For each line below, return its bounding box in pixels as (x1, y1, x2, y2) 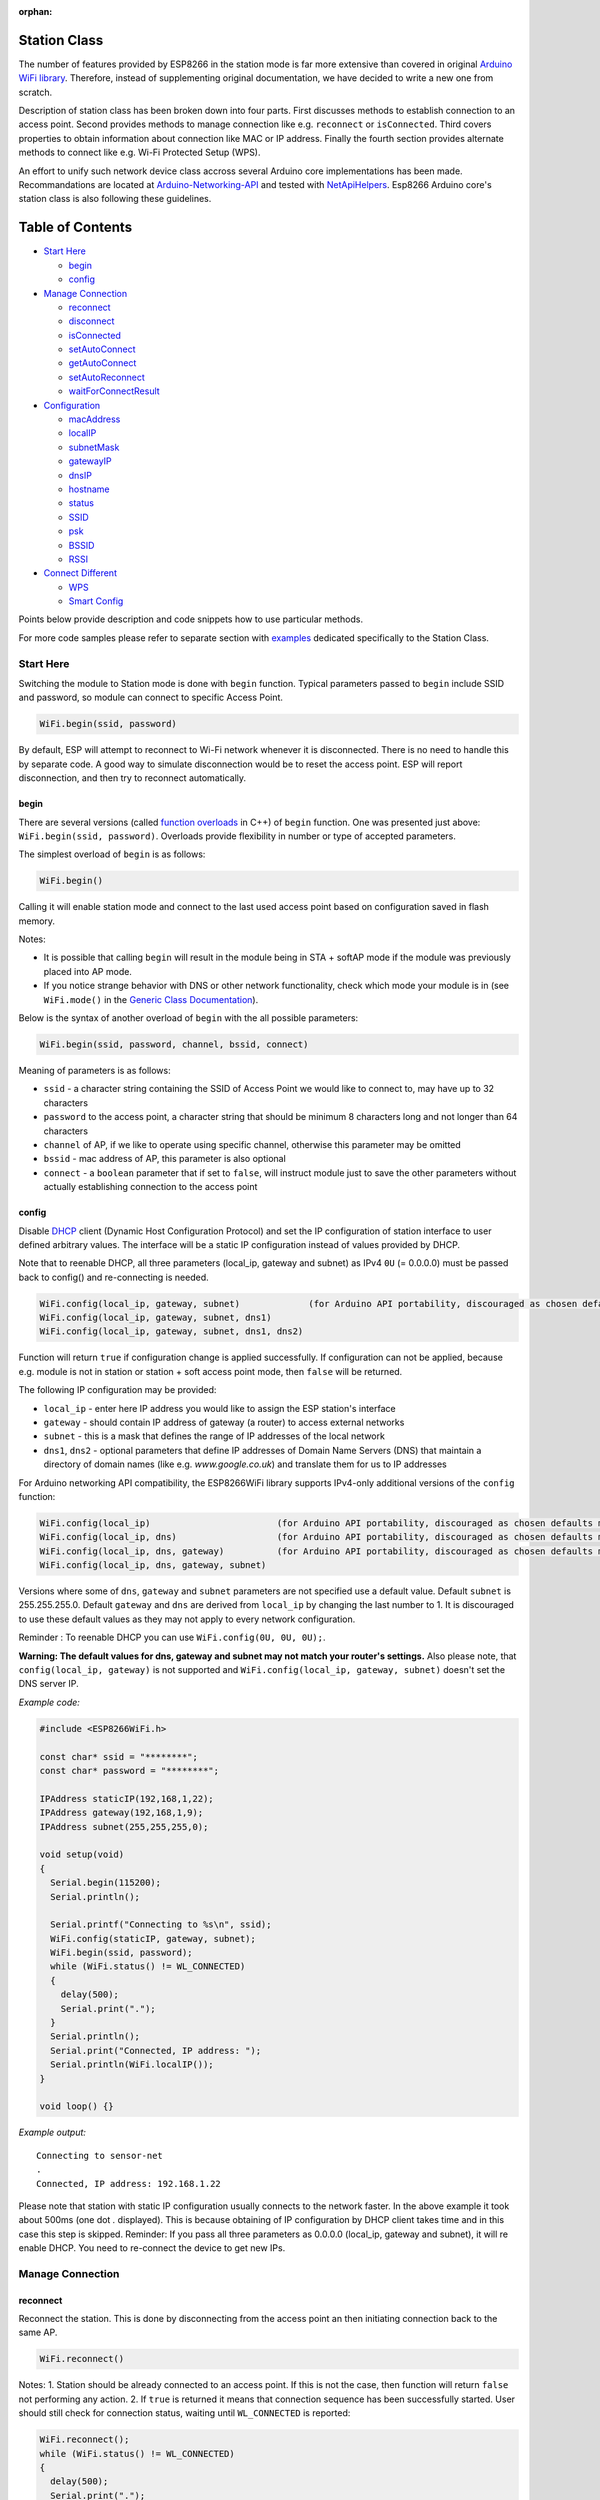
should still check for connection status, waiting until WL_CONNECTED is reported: (18, 2407, 351, 2419)
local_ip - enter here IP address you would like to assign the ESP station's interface (43, 1402, 397, 1414)
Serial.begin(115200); (50, 1877, 162, 1889)
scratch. (18, 86, 53, 98)
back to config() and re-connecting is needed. (18, 1271, 209, 1283)
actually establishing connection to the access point (43, 1181, 258, 1193)
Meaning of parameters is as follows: (18, 1065, 171, 1076)
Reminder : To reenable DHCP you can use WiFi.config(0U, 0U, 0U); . (18, 1631, 326, 1644)
